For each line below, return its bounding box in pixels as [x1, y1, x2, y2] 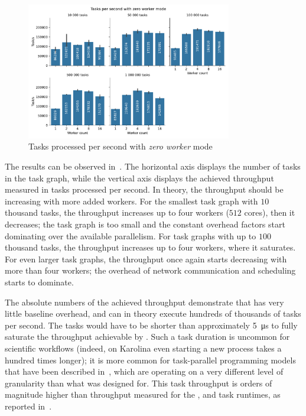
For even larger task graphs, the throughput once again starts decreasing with [5, 252, 287, 265]
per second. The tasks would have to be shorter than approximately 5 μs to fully [5, 318, 298, 331]
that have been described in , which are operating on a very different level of [5, 365, 284, 378]
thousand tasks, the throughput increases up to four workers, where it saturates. [5, 241, 296, 253]
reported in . [5, 399, 52, 412]
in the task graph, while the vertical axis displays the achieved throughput [5, 171, 274, 184]
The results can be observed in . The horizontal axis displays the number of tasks [5, 160, 301, 173]
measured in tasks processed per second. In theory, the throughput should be [5, 183, 284, 196]
